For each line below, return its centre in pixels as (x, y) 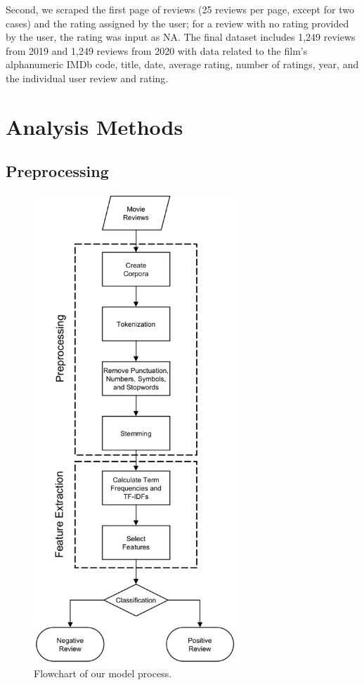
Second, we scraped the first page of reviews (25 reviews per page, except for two (180, 9)
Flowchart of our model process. (103, 673)
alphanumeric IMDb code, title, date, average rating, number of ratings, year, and (182, 64)
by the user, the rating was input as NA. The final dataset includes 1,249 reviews (181, 37)
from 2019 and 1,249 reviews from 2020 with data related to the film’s (157, 50)
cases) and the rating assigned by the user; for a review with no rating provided (177, 23)
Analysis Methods (95, 126)
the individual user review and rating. (87, 78)
